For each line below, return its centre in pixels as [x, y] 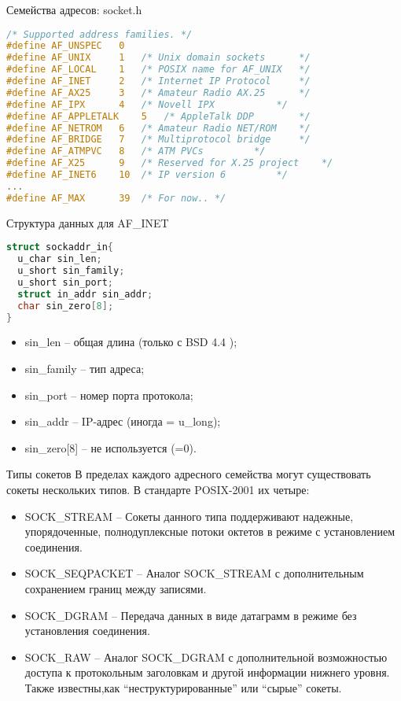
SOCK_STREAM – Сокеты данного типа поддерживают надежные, [189, 516]
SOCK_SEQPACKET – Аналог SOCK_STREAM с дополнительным [194, 573]
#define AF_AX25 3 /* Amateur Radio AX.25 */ [158, 92]
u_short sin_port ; [66, 282]
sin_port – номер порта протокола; [109, 395]
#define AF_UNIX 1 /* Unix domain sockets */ [158, 58]
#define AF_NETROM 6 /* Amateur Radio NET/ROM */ [158, 128]
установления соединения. [87, 631]
